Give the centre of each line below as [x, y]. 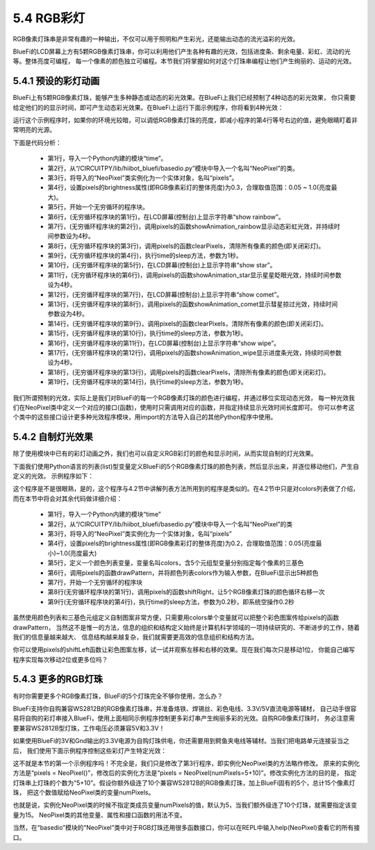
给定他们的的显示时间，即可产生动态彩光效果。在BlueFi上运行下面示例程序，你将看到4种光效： [148, 107]
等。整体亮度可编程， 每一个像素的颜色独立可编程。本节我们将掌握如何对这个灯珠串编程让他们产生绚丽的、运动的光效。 [184, 61]
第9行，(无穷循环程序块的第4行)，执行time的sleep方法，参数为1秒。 [145, 256]
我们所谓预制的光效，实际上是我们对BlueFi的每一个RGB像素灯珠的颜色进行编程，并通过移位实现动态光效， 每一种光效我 [184, 398]
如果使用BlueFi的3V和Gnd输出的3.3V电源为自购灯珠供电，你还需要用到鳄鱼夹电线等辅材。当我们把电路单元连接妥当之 [181, 741]
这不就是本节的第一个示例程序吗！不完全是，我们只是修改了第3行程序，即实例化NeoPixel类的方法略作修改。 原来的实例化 [186, 763]
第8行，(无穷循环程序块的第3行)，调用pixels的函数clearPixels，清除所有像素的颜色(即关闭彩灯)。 [186, 246]
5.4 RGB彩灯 [49, 18]
